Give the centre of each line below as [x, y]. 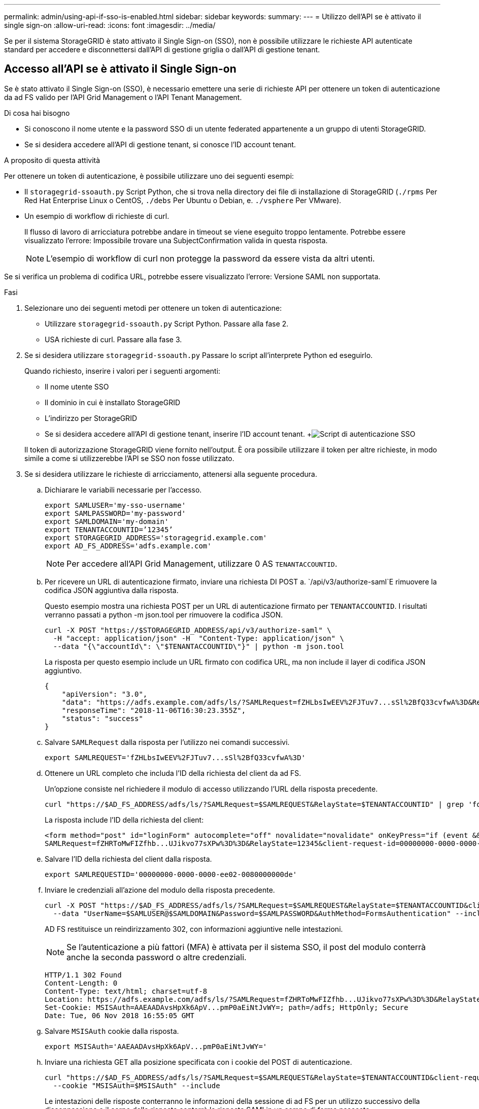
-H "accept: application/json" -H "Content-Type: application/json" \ [199, 638]
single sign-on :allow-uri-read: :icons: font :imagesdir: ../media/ [110, 25]
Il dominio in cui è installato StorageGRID [113, 402]
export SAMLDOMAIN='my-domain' [107, 521]
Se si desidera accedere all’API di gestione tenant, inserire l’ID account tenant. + [178, 434]
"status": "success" [102, 718]
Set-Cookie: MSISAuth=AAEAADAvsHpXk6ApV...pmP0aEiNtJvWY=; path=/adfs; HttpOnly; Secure [227, 1007]
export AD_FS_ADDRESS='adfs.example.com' [128, 546]
